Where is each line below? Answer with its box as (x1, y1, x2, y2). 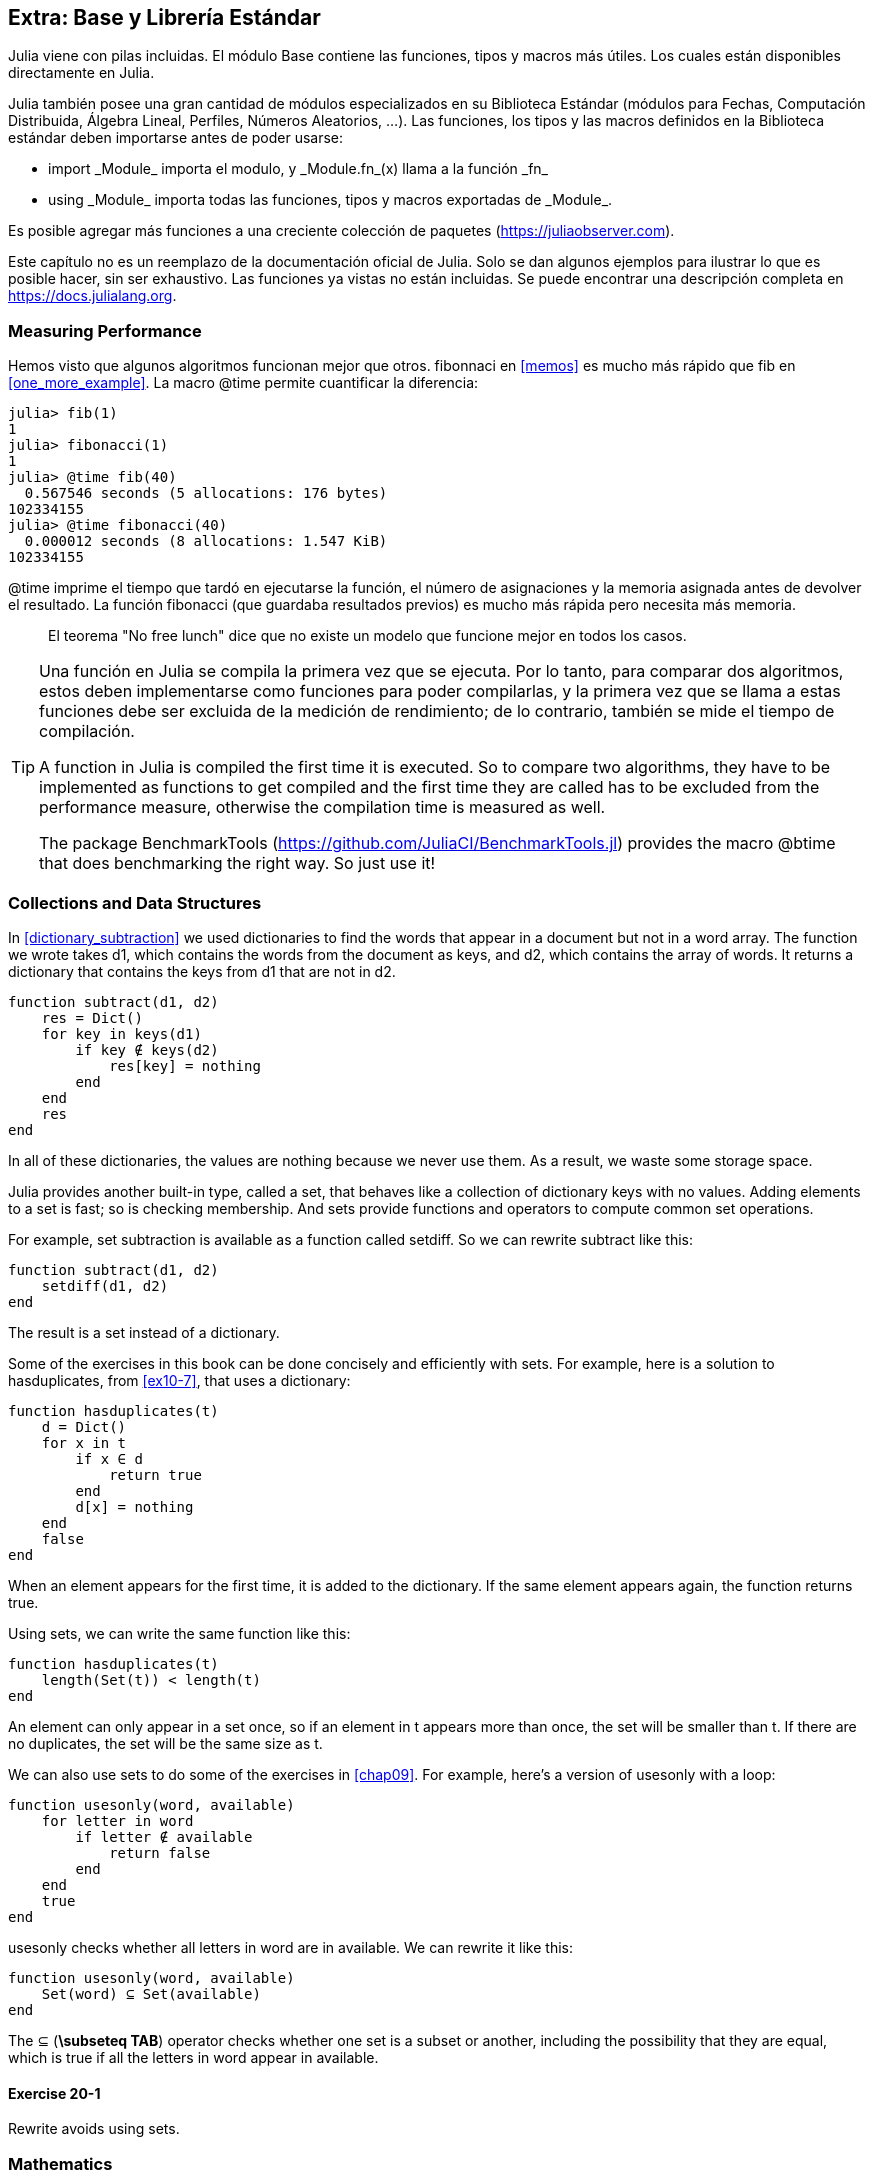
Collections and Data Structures (8, 892, 262, 913)
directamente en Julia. (8, 64, 155, 82)
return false (109, 1844, 211, 1861)
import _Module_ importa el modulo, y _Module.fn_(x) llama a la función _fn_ (48, 160, 548, 178)
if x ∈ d (75, 1450, 143, 1467)
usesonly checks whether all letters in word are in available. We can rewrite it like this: (8, 1938, 574, 1956)
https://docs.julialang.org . (8, 287, 177, 305)
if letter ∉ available (75, 1828, 253, 1845)
